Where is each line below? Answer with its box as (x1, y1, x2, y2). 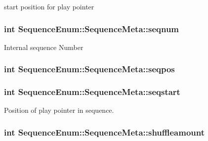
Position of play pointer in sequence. (4, 105, 114, 115)
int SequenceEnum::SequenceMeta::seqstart (4, 86, 180, 98)
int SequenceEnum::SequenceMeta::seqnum (4, 22, 179, 35)
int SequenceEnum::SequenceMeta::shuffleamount (4, 126, 205, 138)
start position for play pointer (4, 1, 94, 11)
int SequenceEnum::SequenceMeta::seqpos (4, 63, 175, 75)
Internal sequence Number (4, 42, 83, 52)
